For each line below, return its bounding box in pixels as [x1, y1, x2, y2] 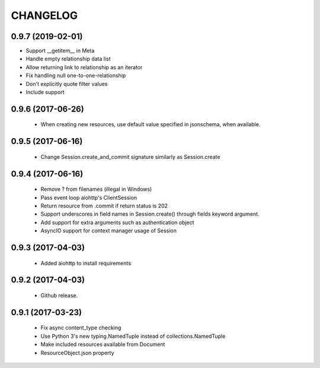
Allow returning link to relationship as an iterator [25, 63, 143, 71]
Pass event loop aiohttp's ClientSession [40, 194, 137, 201]
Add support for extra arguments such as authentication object [40, 219, 195, 226]
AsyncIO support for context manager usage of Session [40, 227, 177, 234]
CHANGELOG [11, 9, 78, 22]
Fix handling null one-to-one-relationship [25, 72, 126, 79]
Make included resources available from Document [40, 341, 165, 348]
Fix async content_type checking [40, 324, 121, 331]
